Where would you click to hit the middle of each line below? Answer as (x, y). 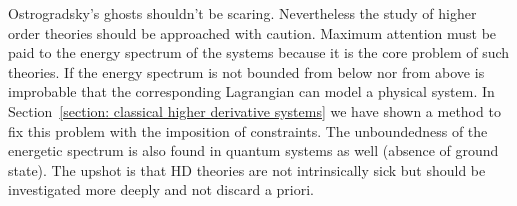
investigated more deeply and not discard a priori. (161, 189)
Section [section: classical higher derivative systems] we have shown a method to (254, 110)
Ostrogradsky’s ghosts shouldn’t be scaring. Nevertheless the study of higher (242, 13)
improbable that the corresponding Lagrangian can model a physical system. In (251, 91)
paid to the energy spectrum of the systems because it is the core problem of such (259, 52)
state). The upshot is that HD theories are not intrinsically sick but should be (247, 169)
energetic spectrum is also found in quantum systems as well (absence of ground (253, 150)
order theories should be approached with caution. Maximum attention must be (252, 32)
